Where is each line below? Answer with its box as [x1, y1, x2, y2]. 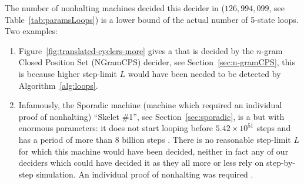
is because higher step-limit [18, 67, 117, 79]
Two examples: [5, 25, 58, 37]
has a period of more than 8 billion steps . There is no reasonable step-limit [18, 133, 291, 145]
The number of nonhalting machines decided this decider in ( [5, 2, 225, 14]
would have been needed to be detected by [128, 67, 281, 79]
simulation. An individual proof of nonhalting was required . [36, 168, 253, 180]
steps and [256, 122, 291, 134]
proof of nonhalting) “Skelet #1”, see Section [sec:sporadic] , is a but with [18, 110, 285, 122]
